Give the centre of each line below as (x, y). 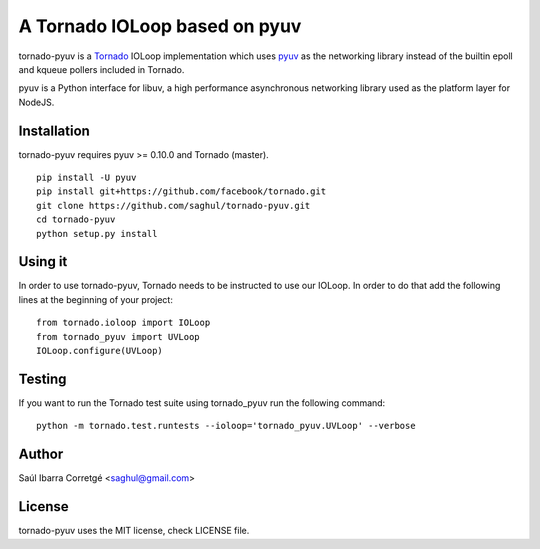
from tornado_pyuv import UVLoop (118, 336)
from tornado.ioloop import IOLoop (123, 323)
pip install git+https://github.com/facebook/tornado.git (181, 191)
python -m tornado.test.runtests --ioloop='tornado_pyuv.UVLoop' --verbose (226, 426)
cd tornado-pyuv (76, 219)
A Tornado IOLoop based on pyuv (160, 26)
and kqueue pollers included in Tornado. (101, 69)
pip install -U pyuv (86, 178)
